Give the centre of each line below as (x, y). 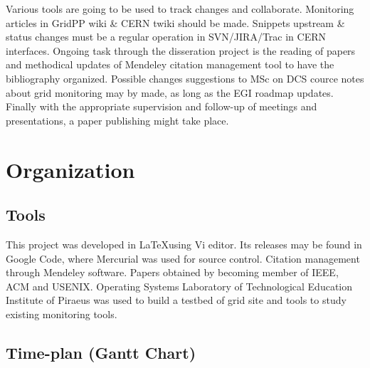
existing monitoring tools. (62, 314)
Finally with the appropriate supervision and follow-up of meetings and (162, 106)
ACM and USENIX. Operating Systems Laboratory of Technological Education (179, 286)
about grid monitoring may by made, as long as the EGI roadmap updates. (170, 92)
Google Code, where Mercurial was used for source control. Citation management (183, 258)
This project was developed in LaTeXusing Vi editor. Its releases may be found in (184, 244)
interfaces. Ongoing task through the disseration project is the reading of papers (181, 50)
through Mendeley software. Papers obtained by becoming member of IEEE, (172, 272)
